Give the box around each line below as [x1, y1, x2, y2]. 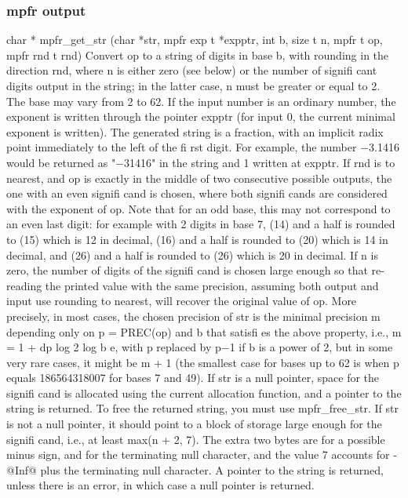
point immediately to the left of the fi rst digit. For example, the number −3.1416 [6, 139, 399, 155]
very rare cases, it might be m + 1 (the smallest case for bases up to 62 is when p [6, 354, 399, 370]
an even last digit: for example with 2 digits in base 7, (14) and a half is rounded [6, 216, 395, 232]
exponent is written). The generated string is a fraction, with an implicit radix [6, 123, 384, 140]
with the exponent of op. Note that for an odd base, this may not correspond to [6, 200, 391, 216]
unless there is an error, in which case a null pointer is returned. [6, 477, 315, 493]
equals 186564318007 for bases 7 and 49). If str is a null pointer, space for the [6, 369, 380, 386]
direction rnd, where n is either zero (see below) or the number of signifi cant [6, 62, 377, 78]
